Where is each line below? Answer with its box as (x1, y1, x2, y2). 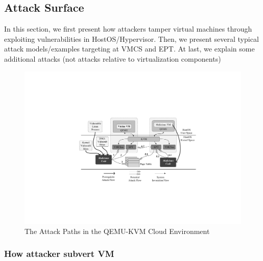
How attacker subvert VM (4, 247, 114, 260)
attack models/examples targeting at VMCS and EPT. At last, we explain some (4, 43, 255, 54)
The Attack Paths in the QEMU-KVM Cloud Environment (25, 225, 210, 236)
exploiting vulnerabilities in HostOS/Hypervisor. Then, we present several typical (4, 33, 259, 44)
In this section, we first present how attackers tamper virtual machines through (4, 23, 252, 34)
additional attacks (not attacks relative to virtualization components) (4, 53, 221, 64)
